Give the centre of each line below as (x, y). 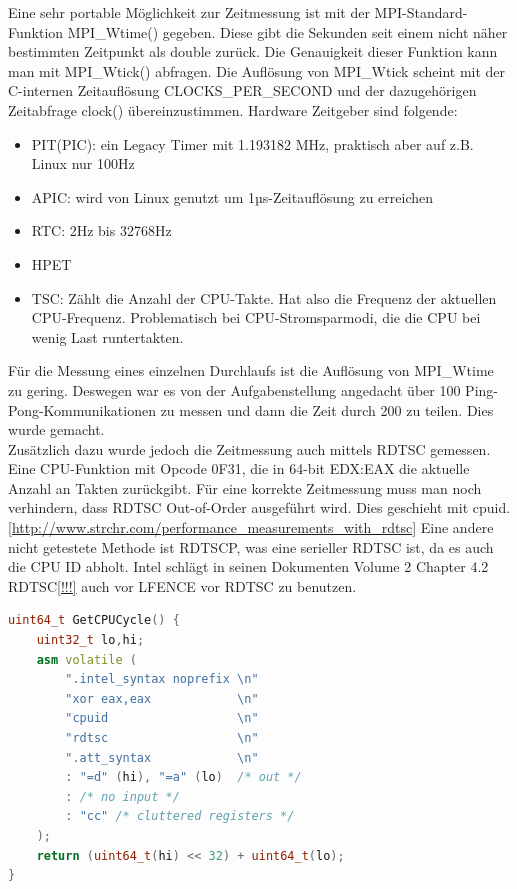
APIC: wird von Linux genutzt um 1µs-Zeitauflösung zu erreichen (232, 196)
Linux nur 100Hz (83, 163)
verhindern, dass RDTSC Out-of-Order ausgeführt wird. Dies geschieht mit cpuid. (259, 507)
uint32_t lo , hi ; (90, 640)
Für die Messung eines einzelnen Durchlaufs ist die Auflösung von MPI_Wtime (251, 370)
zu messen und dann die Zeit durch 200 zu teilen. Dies (327, 409)
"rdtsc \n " (162, 738)
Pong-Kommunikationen (82, 409)
